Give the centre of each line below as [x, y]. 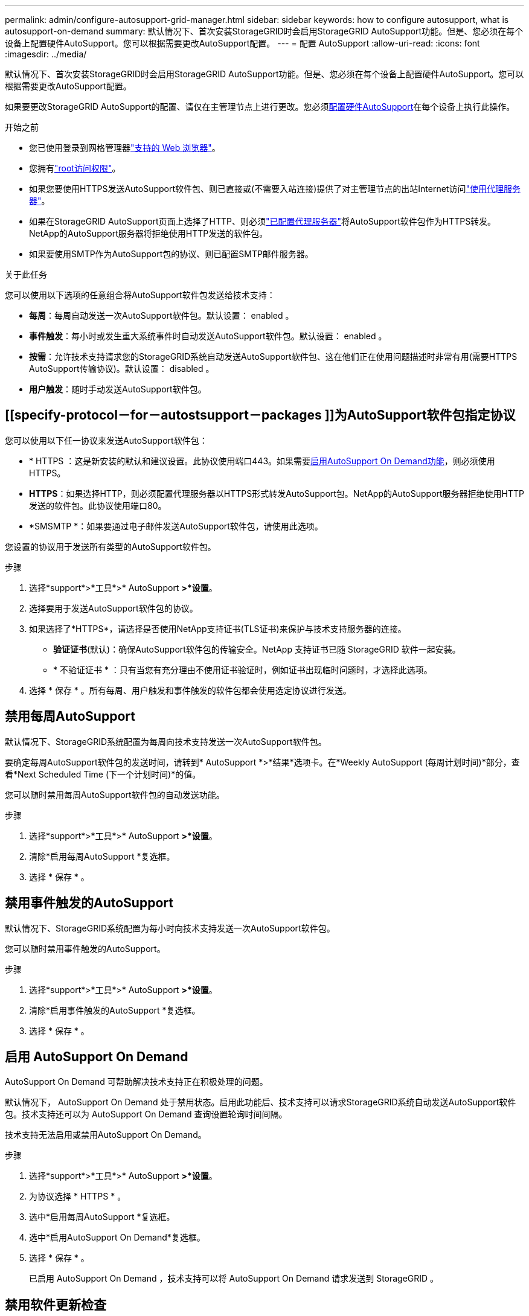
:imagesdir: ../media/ [46, 54]
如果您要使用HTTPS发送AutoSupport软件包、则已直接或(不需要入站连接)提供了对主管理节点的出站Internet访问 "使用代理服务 [275, 189]
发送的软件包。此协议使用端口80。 [98, 505]
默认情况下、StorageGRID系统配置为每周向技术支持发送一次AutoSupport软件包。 [166, 741]
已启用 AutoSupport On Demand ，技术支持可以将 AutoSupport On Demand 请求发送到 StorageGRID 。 [234, 1279]
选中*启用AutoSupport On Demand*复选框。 [117, 1238]
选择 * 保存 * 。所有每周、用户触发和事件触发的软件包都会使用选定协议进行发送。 [190, 690]
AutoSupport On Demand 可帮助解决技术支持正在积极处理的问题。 [136, 1082]
